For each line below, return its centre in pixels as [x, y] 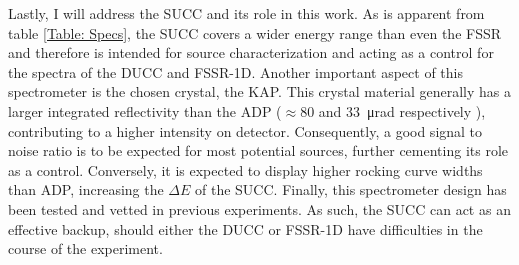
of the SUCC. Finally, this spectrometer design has [351, 189]
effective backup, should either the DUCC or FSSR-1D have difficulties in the [245, 228]
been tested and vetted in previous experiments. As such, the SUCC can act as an [259, 208]
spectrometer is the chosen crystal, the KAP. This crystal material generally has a [259, 91]
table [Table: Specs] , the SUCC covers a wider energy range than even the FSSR [255, 32]
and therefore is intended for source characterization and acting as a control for [251, 52]
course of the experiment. [85, 248]
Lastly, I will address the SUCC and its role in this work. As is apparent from [246, 13]
